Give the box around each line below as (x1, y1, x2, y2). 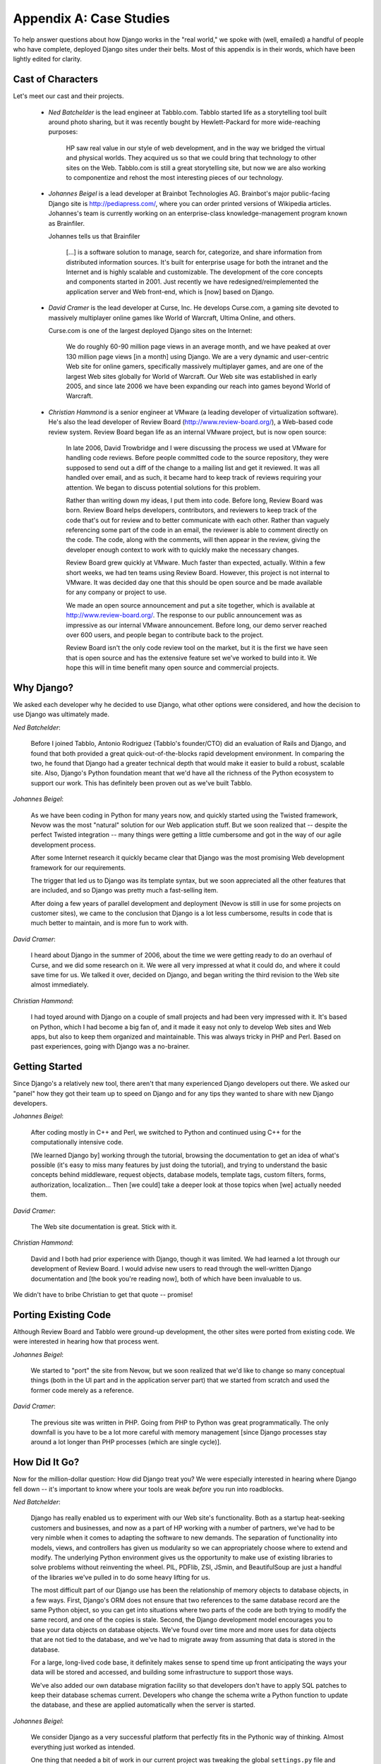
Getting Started (13, 1061, 83, 1073)
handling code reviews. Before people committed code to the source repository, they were (66, 454, 329, 462)
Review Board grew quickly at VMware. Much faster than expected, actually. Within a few (66, 558, 326, 567)
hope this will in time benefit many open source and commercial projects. (66, 663, 279, 672)
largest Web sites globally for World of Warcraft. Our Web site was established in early (66, 372, 317, 380)
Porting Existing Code (13, 1309, 111, 1321)
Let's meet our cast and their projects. (13, 92, 124, 100)
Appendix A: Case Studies (13, 11, 170, 26)
